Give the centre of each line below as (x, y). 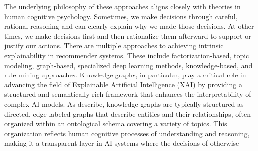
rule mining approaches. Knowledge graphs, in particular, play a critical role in (125, 75)
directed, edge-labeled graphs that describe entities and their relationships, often (128, 113)
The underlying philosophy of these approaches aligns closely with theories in (123, 6)
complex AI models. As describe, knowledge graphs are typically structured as (124, 104)
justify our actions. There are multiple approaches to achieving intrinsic (114, 45)
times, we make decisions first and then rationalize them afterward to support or (128, 36)
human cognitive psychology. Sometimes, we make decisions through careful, (121, 16)
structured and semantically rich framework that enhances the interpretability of (128, 94)
